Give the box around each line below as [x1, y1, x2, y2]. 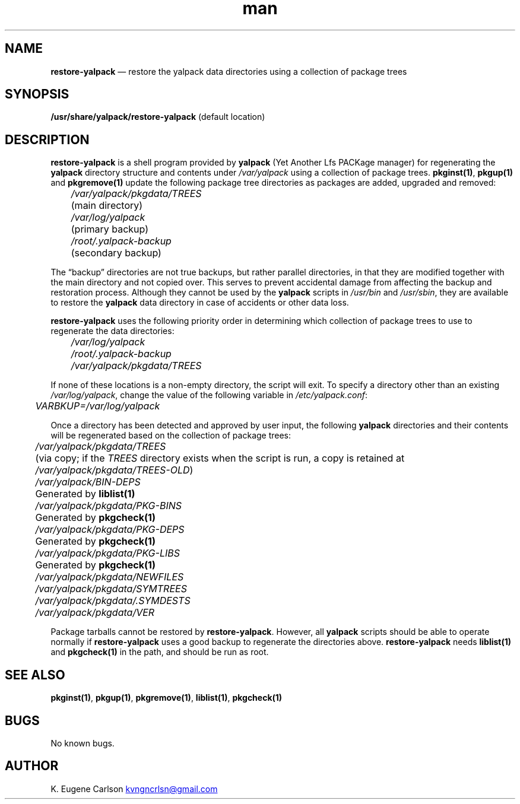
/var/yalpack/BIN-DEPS [35, 476, 141, 488]
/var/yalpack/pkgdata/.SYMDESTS [35, 595, 191, 607]
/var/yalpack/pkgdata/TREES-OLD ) [35, 464, 194, 476]
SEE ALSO [5, 667, 65, 682]
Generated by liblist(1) [35, 488, 135, 500]
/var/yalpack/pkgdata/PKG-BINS [35, 500, 182, 512]
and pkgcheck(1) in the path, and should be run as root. [50, 647, 269, 657]
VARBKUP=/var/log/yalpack [35, 400, 160, 412]
